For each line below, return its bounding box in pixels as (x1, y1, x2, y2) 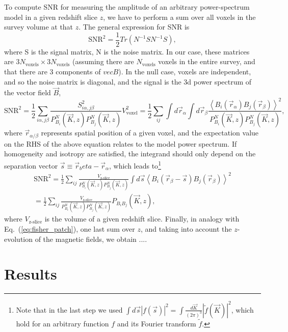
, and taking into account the (140, 224, 232, 234)
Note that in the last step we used (16, 304, 123, 315)
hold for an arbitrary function (16, 318, 109, 329)
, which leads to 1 (109, 159, 161, 171)
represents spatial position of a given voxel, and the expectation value (41, 127, 259, 138)
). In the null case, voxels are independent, (118, 66, 251, 77)
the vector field (4, 87, 51, 98)
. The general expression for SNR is (78, 21, 190, 32)
